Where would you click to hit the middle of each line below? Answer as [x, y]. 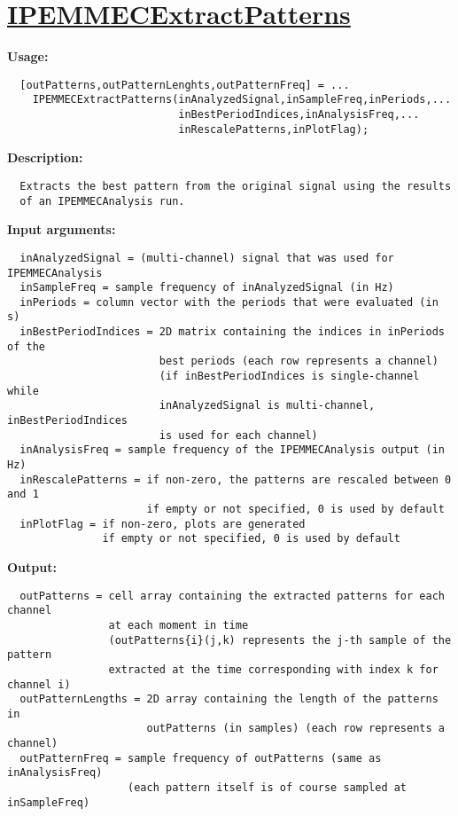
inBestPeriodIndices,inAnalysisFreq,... [299, 115]
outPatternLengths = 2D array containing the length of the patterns [229, 699]
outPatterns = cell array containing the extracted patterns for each [232, 596]
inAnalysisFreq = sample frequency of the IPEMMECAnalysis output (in [232, 450]
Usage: [28, 56]
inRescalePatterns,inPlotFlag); [274, 129]
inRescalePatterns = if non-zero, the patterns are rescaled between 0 [236, 479]
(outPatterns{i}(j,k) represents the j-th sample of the [280, 640]
